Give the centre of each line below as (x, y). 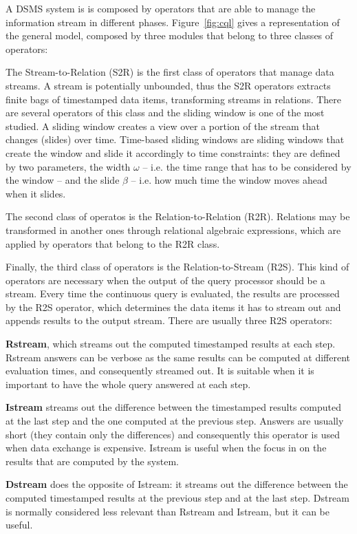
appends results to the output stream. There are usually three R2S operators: (169, 320)
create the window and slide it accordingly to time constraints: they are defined (173, 152)
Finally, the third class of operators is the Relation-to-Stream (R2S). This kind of (177, 267)
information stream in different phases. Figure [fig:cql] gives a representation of (173, 22)
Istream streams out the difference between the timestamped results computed (174, 407)
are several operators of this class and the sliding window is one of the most (165, 113)
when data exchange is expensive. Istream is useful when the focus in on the (166, 448)
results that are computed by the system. (92, 461)
